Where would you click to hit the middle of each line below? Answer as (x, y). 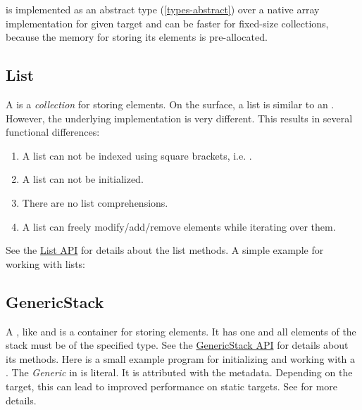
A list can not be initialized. (83, 179)
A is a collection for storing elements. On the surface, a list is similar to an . (170, 104)
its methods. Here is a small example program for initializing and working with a (180, 358)
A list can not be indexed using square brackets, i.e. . (137, 155)
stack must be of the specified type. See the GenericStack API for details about (177, 345)
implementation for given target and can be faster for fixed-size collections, (167, 23)
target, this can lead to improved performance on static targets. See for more (172, 386)
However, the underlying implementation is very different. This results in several (179, 118)
